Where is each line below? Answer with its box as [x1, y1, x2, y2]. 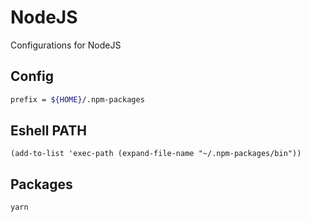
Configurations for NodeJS [10, 39, 122, 51]
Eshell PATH [10, 122, 87, 140]
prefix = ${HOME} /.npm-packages [10, 94, 145, 105]
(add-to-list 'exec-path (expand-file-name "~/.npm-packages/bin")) [10, 149, 302, 159]
